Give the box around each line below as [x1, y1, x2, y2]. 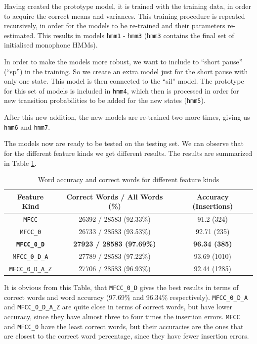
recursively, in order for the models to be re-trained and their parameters [4, 20, 225, 31]
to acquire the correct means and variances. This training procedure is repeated [4, 10, 245, 21]
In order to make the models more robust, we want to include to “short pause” [4, 56, 243, 67]
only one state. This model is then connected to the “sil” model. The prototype [4, 76, 244, 86]
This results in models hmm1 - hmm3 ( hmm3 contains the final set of [37, 30, 234, 40]
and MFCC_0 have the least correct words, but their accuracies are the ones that [4, 321, 244, 331]
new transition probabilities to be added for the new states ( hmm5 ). [4, 95, 206, 105]
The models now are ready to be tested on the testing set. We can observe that [4, 138, 244, 148]
